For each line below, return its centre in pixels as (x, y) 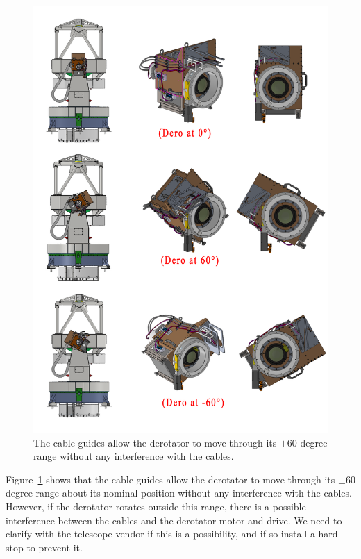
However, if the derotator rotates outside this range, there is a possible (156, 506)
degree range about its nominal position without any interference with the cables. (179, 493)
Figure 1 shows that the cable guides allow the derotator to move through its (170, 479)
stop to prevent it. (44, 547)
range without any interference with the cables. (134, 456)
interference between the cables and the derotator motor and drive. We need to (174, 520)
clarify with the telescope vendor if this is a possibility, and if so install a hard (172, 534)
